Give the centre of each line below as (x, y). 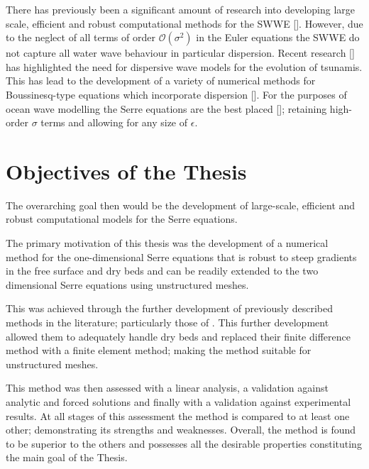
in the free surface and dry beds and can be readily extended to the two (162, 271)
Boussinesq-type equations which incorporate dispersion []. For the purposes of (176, 94)
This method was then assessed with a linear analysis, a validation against (167, 388)
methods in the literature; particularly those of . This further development (167, 322)
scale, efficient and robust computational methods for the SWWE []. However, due (184, 23)
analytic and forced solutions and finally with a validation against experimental (178, 402)
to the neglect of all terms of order (81, 37)
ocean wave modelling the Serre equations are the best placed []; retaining (166, 108)
